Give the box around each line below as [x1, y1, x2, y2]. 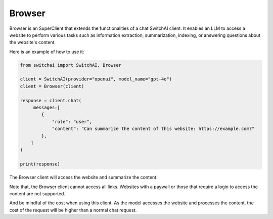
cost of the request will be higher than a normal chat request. [9, 207, 137, 213]
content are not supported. [9, 190, 66, 197]
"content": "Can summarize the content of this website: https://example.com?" [52, 126, 255, 132]
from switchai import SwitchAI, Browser [20, 62, 121, 68]
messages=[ [33, 105, 61, 111]
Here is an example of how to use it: [9, 49, 84, 55]
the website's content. [9, 39, 56, 46]
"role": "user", [52, 119, 93, 124]
